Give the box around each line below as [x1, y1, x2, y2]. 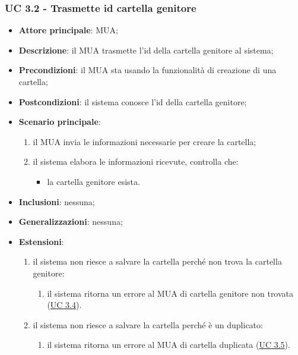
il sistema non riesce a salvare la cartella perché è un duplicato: [33, 318, 263, 331]
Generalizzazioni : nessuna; [18, 215, 123, 228]
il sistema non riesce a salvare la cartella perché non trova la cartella [33, 255, 282, 268]
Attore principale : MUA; [18, 24, 118, 36]
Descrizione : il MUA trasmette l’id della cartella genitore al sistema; [18, 43, 274, 56]
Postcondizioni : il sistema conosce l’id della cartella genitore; [18, 95, 247, 108]
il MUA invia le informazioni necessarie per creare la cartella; [33, 135, 256, 147]
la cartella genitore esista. [47, 175, 140, 187]
